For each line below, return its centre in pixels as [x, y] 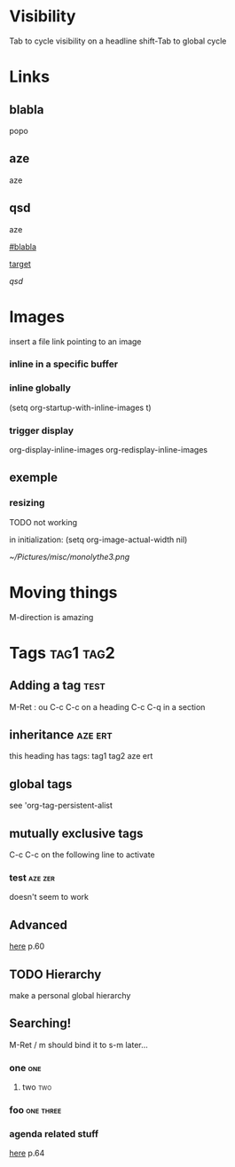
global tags [41, 784]
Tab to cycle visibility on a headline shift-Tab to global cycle [118, 41]
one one [25, 1068]
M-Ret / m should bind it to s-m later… [78, 1045]
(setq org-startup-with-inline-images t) [81, 407]
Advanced [39, 925]
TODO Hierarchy [55, 974]
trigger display [41, 430]
